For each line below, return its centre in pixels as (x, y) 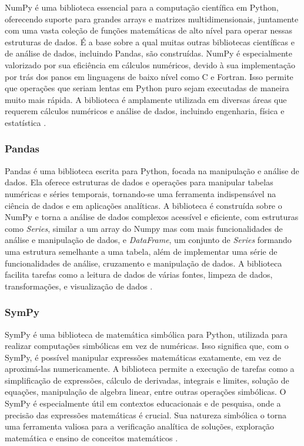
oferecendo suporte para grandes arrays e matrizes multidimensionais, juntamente (152, 19)
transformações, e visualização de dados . (79, 286)
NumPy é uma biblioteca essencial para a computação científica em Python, (142, 7)
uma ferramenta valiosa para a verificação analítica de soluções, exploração (140, 426)
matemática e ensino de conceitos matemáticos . (91, 437)
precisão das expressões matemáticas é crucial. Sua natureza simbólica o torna (146, 415)
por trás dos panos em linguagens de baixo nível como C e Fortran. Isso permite (149, 76)
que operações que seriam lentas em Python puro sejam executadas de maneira (147, 88)
